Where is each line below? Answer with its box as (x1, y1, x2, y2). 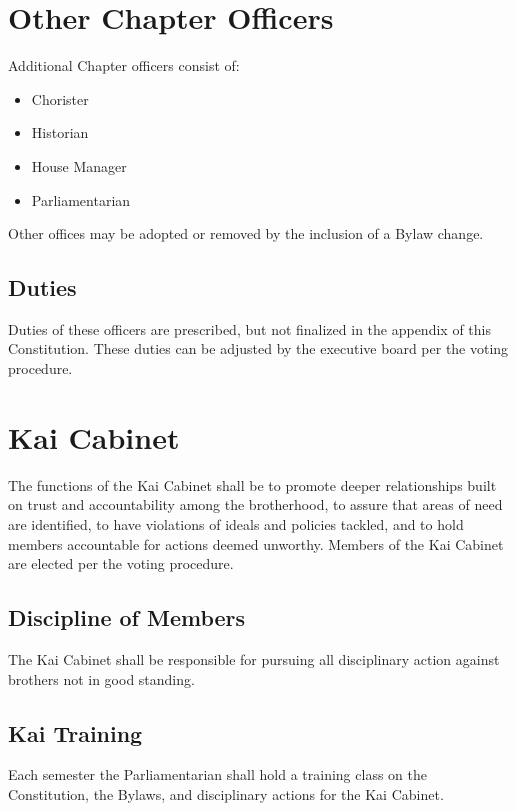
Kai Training (8, 717, 143, 748)
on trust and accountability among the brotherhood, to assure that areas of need (8, 494, 503, 515)
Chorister (31, 88, 89, 109)
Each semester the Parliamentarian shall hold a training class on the (8, 764, 427, 785)
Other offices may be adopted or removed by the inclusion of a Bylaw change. (8, 223, 484, 244)
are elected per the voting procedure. (8, 553, 234, 574)
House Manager (31, 155, 127, 176)
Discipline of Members (8, 602, 246, 633)
